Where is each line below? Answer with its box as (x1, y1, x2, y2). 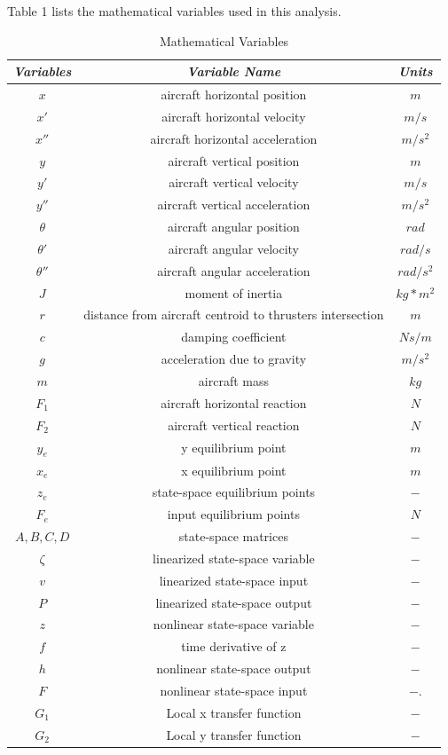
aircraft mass (198, 372, 269, 389)
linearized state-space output (155, 593, 312, 611)
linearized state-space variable (153, 548, 315, 567)
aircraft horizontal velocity (161, 106, 306, 125)
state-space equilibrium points (152, 483, 316, 501)
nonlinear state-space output (156, 659, 311, 678)
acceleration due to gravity (161, 350, 307, 368)
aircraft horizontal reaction (161, 393, 307, 412)
